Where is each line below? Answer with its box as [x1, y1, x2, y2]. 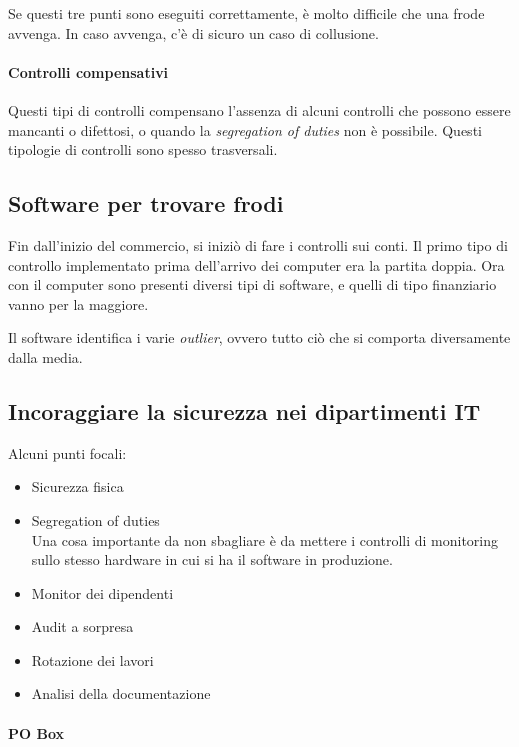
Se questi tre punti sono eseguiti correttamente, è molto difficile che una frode [8, 3, 485, 23]
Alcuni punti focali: [8, 442, 127, 463]
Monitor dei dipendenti [31, 582, 174, 603]
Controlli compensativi [8, 61, 169, 82]
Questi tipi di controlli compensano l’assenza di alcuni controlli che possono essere [8, 99, 511, 120]
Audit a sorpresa [31, 616, 134, 637]
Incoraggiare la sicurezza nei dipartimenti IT [8, 395, 481, 426]
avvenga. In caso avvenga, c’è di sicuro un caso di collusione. [8, 22, 379, 43]
